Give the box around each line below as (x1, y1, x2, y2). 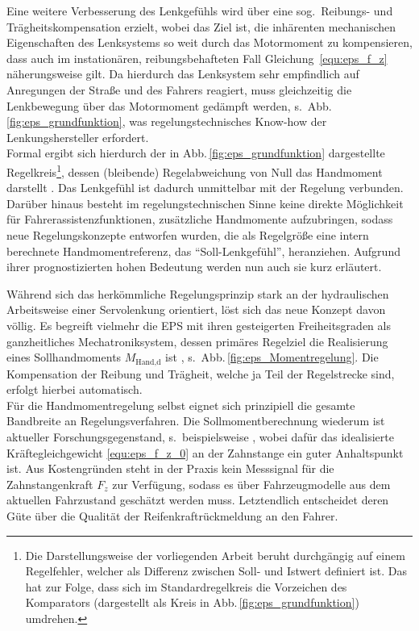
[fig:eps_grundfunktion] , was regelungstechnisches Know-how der (6, 113, 327, 130)
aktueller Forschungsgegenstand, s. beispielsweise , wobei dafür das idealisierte (6, 428, 394, 445)
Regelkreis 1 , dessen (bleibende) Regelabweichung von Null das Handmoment (6, 161, 383, 180)
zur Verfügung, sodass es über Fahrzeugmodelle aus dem (112, 475, 391, 492)
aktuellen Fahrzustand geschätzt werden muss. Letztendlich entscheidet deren (6, 491, 389, 508)
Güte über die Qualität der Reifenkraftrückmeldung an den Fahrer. (6, 507, 338, 524)
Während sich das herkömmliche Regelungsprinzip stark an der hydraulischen (6, 285, 389, 302)
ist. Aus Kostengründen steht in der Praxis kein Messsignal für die (6, 460, 334, 477)
